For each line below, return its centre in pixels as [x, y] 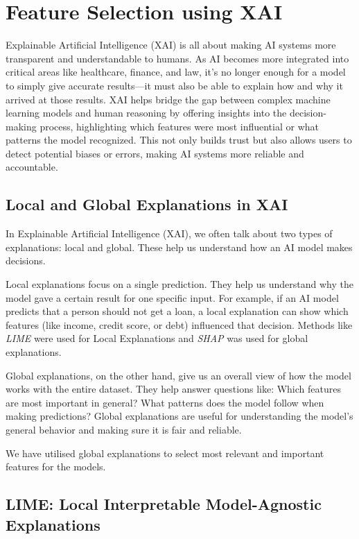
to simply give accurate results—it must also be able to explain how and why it [174, 85]
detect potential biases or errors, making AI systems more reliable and [155, 153]
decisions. [26, 260]
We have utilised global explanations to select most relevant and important [165, 453]
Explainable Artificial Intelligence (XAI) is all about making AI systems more [171, 45]
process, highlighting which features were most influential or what [179, 126]
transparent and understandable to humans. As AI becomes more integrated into [177, 58]
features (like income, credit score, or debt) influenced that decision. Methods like [179, 324]
